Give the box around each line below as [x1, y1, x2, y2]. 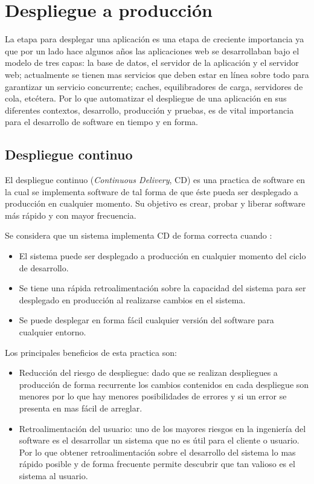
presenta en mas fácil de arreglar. [19, 401, 143, 414]
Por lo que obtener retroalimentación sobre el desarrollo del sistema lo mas [19, 445, 296, 458]
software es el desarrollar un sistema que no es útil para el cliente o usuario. [19, 434, 300, 447]
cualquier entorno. [19, 326, 86, 338]
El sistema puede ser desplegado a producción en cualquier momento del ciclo [19, 250, 306, 262]
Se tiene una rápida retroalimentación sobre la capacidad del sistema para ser [19, 282, 306, 294]
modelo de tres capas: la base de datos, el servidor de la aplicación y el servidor [5, 56, 299, 69]
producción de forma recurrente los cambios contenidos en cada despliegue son [19, 378, 309, 390]
